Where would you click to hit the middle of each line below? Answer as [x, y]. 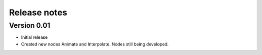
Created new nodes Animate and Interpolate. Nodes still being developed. [95, 44]
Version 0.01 [30, 25]
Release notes [38, 12]
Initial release [34, 37]
